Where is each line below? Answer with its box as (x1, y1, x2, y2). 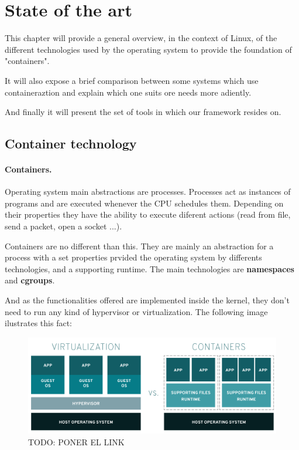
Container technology (5, 134, 137, 153)
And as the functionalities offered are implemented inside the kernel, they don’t (5, 294, 290, 306)
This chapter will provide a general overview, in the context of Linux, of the (5, 32, 277, 44)
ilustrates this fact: (5, 317, 72, 329)
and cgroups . (5, 274, 55, 286)
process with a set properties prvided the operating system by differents (5, 251, 262, 263)
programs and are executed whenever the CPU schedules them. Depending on (5, 197, 284, 209)
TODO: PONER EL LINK (28, 435, 125, 448)
